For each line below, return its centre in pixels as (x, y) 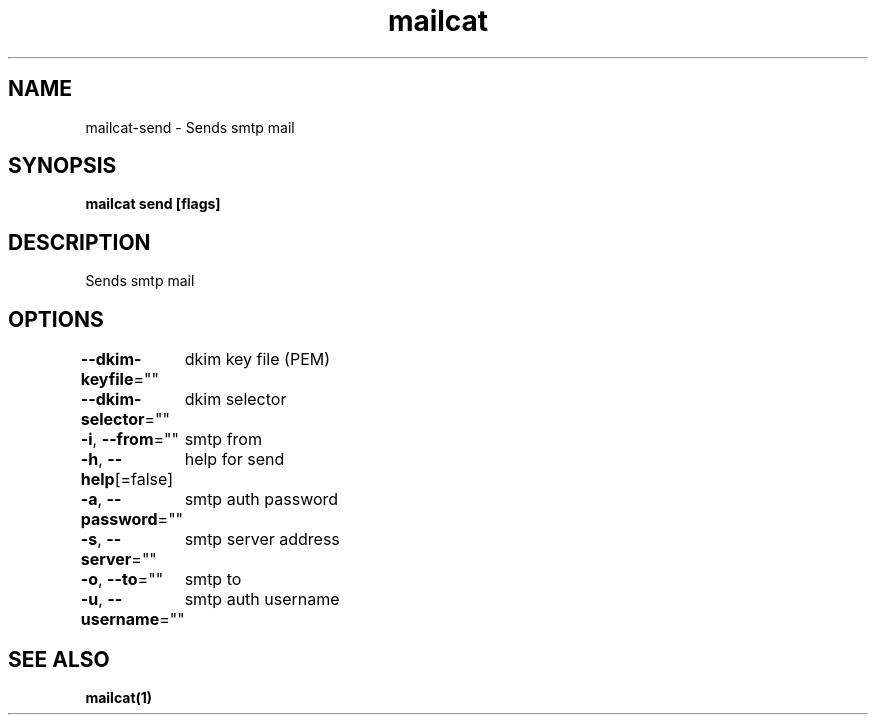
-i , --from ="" (130, 439)
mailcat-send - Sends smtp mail (190, 127)
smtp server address (262, 539)
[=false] (144, 479)
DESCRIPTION (79, 242)
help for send (234, 459)
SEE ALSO (59, 659)
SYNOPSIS (62, 166)
